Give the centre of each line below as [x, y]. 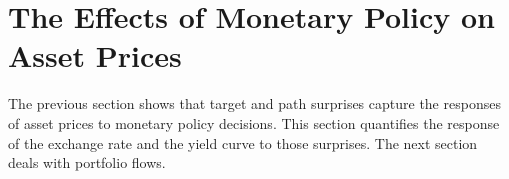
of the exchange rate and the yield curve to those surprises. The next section [243, 142]
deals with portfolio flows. [87, 162]
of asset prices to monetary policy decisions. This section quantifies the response [254, 122]
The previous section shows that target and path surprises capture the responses [254, 103]
